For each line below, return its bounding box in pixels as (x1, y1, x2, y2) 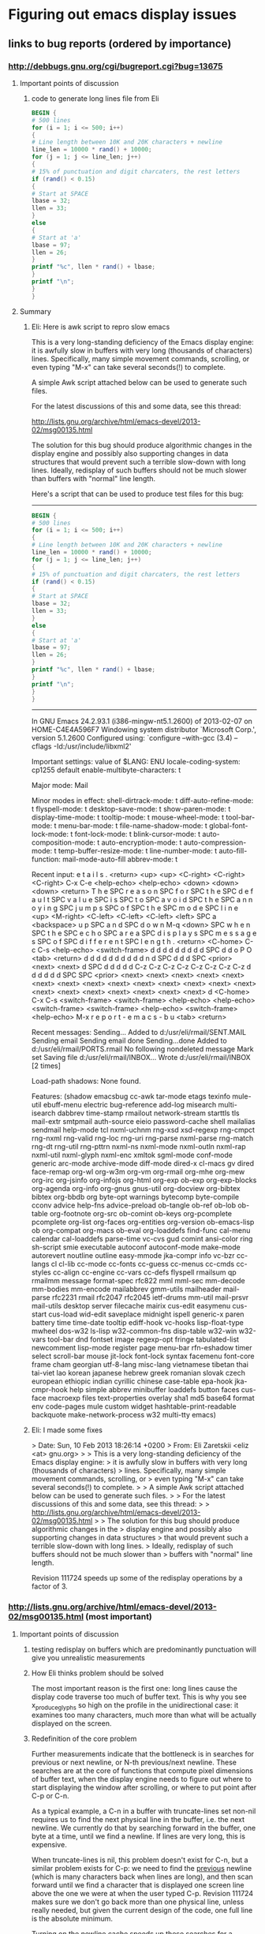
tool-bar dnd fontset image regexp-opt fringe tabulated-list (47, 1335, 239, 1344)
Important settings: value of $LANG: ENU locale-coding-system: (31, 757, 241, 767)
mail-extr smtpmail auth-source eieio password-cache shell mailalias (31, 1117, 256, 1126)
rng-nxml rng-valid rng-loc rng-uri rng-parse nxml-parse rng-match (31, 1133, 254, 1143)
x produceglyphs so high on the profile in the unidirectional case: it (31, 1700, 239, 1712)
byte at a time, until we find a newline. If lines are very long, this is (31, 1831, 246, 1841)
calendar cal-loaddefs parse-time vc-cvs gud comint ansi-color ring (31, 1234, 253, 1244)
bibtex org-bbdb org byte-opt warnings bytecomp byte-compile (31, 1193, 239, 1202)
